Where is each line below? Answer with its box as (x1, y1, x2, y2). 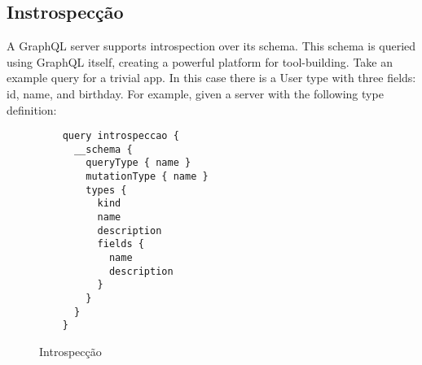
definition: (7, 101, 57, 118)
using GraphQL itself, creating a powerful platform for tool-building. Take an (7, 53, 393, 70)
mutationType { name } (86, 171, 209, 183)
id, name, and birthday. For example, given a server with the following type (7, 85, 384, 102)
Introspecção (39, 343, 102, 360)
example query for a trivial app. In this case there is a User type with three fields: (7, 69, 416, 86)
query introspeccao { (62, 130, 179, 142)
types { (86, 184, 127, 196)
